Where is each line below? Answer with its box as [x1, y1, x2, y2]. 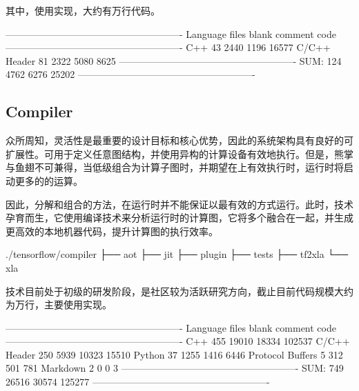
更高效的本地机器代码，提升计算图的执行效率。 [6, 223, 218, 238]
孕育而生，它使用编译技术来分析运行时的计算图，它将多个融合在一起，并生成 [6, 210, 353, 225]
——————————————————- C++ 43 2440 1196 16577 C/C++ [6, 40, 331, 54]
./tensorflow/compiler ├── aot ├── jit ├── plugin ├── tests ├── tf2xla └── [6, 247, 349, 261]
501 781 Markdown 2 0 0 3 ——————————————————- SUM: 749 [6, 361, 344, 375]
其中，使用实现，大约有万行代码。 [6, 3, 160, 17]
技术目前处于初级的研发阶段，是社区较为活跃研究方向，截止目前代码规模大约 [6, 283, 353, 298]
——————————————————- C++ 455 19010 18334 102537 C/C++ [6, 334, 350, 348]
